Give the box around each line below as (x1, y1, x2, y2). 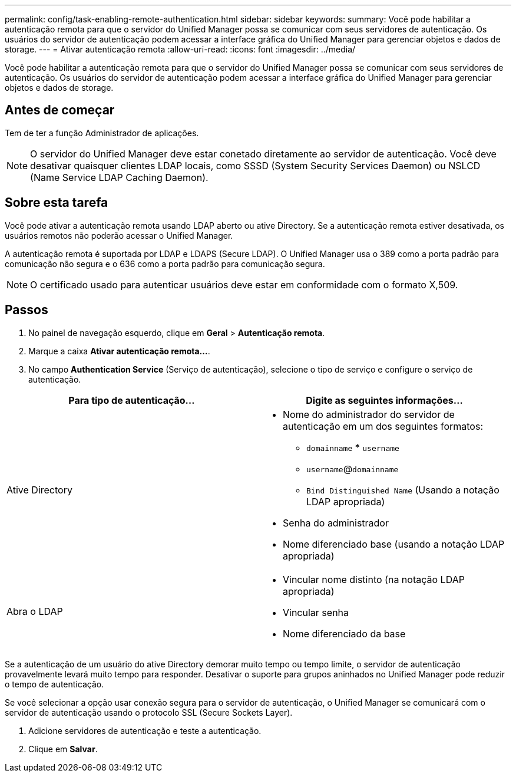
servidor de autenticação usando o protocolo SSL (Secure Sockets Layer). (5, 707, 293, 717)
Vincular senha (283, 606, 349, 618)
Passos (5, 302, 48, 318)
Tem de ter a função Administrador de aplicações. (5, 127, 199, 138)
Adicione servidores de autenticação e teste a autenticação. (28, 725, 262, 736)
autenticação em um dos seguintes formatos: (283, 420, 483, 432)
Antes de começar (5, 103, 115, 118)
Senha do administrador (283, 516, 389, 529)
